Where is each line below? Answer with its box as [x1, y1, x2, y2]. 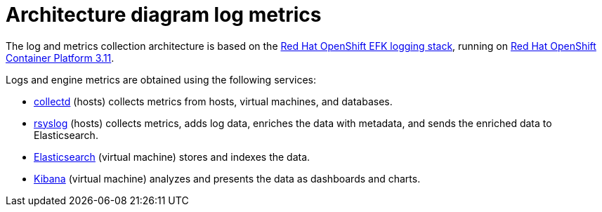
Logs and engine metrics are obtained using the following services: [6, 73, 317, 86]
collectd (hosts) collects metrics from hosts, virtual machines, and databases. [34, 95, 393, 107]
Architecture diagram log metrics [6, 3, 322, 27]
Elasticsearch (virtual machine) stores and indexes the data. [34, 150, 310, 163]
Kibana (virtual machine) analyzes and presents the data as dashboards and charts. [34, 172, 421, 185]
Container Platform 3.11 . [6, 51, 114, 64]
